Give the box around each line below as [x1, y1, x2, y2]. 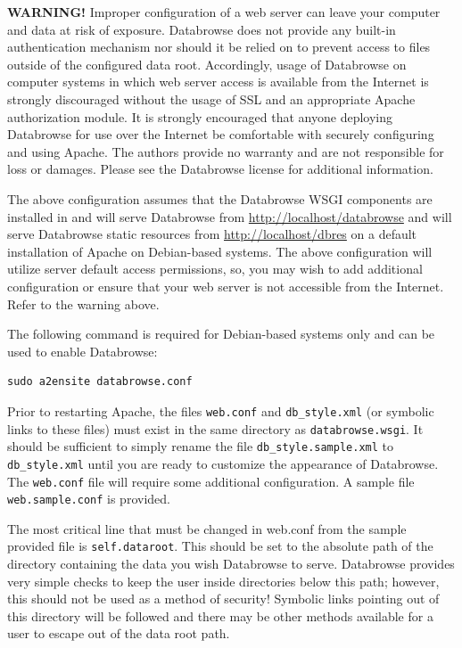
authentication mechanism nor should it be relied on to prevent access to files [7, 37, 431, 56]
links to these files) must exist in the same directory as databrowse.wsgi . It [7, 419, 424, 438]
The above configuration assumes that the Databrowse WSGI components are [7, 189, 433, 208]
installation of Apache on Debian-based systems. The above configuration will [7, 242, 433, 260]
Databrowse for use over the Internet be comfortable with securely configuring [7, 125, 434, 144]
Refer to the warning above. [7, 294, 160, 313]
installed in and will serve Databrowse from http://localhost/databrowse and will [7, 207, 452, 226]
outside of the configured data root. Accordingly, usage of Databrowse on [7, 54, 407, 73]
